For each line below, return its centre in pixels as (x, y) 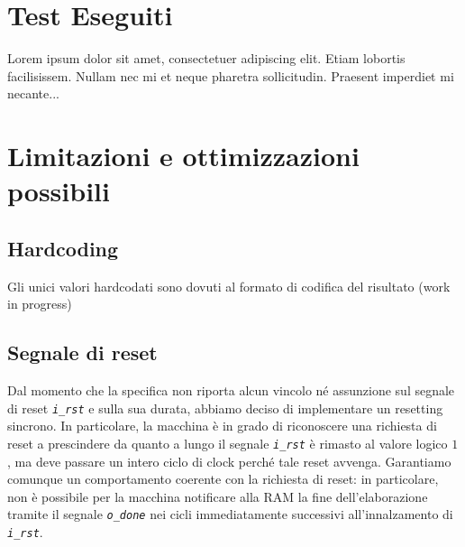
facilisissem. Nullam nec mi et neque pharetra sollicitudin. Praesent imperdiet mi (231, 75)
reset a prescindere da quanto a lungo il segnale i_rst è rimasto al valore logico (228, 443)
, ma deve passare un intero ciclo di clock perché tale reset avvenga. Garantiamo (229, 461)
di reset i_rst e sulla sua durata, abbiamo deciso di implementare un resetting (225, 408)
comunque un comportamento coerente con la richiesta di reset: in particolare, (223, 479)
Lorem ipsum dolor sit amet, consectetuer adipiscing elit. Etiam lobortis (206, 58)
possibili (59, 191)
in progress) (40, 304)
